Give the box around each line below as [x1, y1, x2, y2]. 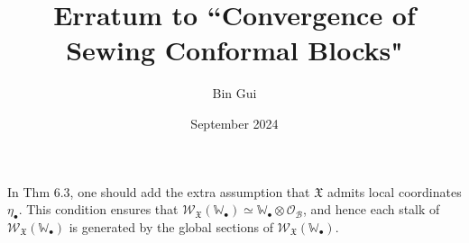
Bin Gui [212, 84, 257, 103]
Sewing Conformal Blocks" [66, 31, 403, 68]
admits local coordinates [326, 182, 462, 201]
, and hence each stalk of [303, 200, 440, 219]
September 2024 [190, 113, 279, 132]
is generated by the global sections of [69, 217, 273, 236]
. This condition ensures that [18, 200, 179, 219]
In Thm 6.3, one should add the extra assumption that [7, 182, 310, 201]
